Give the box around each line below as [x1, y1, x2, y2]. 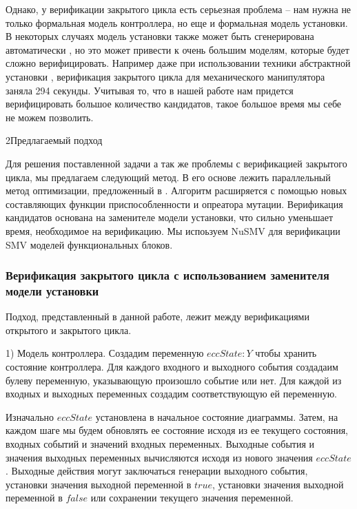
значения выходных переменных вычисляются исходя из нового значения [6, 450, 313, 464]
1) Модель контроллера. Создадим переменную [6, 346, 204, 360]
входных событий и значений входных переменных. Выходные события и [6, 436, 315, 450]
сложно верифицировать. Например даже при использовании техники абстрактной [6, 56, 351, 70]
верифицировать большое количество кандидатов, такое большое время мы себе [6, 96, 342, 111]
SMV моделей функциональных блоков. [6, 237, 173, 251]
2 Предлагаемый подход [6, 133, 103, 147]
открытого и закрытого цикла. [6, 322, 132, 337]
